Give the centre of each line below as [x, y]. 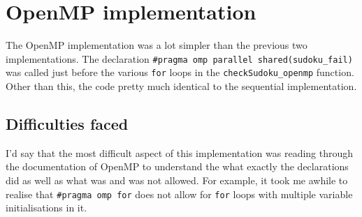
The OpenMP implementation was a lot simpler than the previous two [157, 45]
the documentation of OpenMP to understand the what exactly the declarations [177, 166]
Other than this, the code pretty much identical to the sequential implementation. [181, 86]
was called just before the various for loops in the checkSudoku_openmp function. [180, 72]
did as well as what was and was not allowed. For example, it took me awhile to [177, 180]
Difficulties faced [67, 124]
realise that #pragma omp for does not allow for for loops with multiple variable [179, 194]
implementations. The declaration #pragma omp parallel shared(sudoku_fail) [179, 58]
